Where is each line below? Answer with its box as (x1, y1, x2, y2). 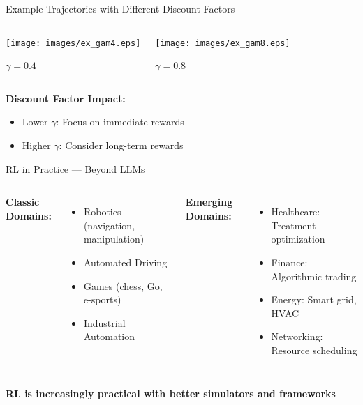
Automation (83, 329, 135, 344)
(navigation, (83, 217, 135, 232)
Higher (22, 138, 51, 153)
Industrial (83, 315, 126, 330)
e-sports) (83, 292, 121, 307)
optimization (271, 231, 325, 246)
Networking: (271, 329, 323, 344)
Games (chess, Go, (83, 278, 163, 293)
